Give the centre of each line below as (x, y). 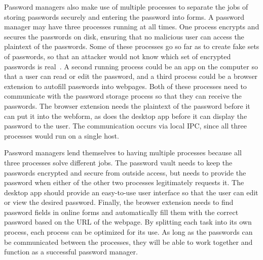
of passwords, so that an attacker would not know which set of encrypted (118, 56)
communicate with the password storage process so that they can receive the (123, 96)
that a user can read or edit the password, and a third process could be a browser (131, 76)
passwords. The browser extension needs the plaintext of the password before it (127, 105)
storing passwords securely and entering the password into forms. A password (124, 16)
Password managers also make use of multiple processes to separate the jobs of (126, 7)
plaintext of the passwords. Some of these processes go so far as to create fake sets (132, 46)
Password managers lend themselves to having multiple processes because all (123, 153)
